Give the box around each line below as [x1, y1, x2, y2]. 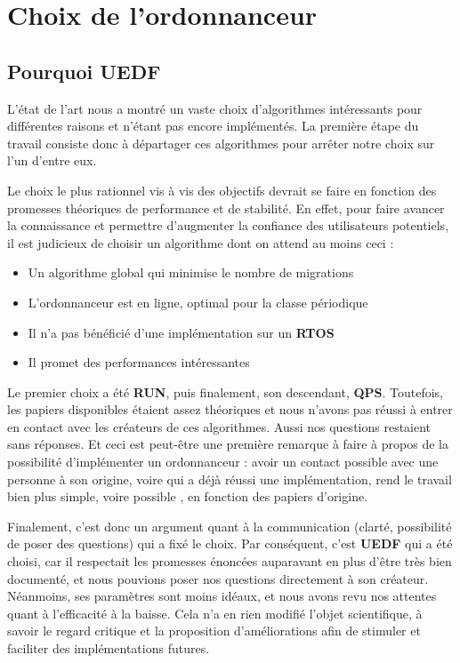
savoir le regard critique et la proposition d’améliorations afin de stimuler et [7, 621, 421, 640]
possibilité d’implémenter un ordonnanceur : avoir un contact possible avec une [7, 452, 439, 471]
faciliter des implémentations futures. [7, 639, 210, 658]
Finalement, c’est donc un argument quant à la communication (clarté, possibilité [7, 516, 452, 535]
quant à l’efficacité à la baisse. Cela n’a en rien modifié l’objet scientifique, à [7, 603, 423, 622]
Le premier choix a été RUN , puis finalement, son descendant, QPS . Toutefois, [7, 382, 444, 401]
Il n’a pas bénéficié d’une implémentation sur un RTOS [28, 323, 335, 341]
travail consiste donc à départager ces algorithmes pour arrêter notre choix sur [7, 133, 435, 152]
